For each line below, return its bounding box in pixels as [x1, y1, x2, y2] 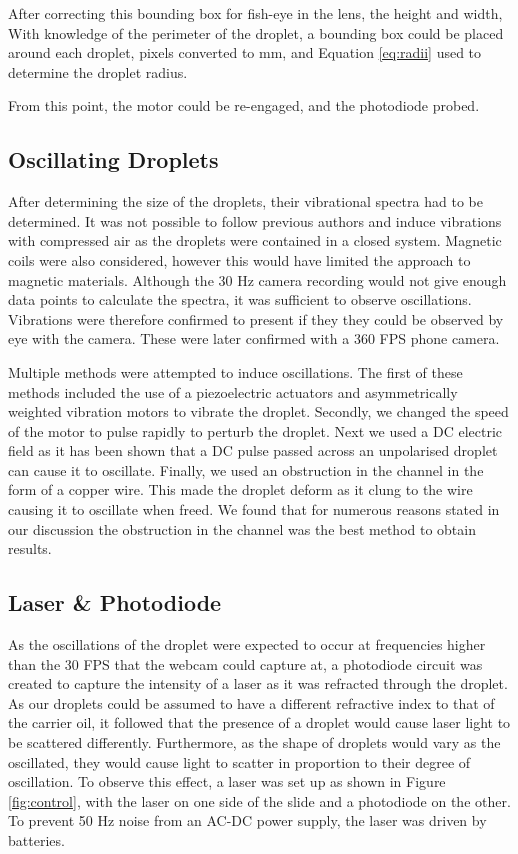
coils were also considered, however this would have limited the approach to [8, 249, 471, 270]
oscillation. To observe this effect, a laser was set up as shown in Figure [8, 771, 446, 792]
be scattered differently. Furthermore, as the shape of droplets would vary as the [8, 732, 501, 753]
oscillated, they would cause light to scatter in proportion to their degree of [8, 751, 471, 772]
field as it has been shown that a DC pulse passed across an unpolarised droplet [8, 440, 498, 461]
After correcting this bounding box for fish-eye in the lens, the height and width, [8, 3, 503, 23]
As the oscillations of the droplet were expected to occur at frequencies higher [8, 634, 486, 655]
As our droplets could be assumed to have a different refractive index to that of [8, 692, 495, 713]
